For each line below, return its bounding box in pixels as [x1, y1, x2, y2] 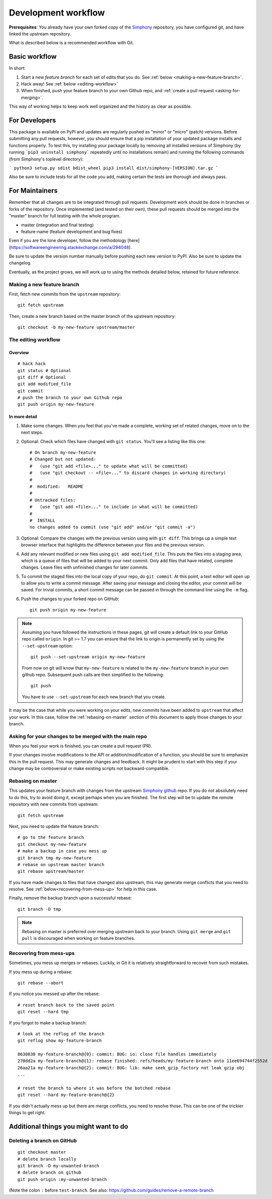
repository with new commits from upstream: [9, 801, 99, 807]
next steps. [21, 429, 44, 435]
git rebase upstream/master [17, 869, 84, 874]
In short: [9, 66, 26, 71]
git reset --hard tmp [17, 1009, 69, 1015]
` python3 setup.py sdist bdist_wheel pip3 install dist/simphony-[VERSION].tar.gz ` [9, 165, 219, 171]
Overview [9, 349, 29, 355]
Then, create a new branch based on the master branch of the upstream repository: [9, 313, 176, 319]
